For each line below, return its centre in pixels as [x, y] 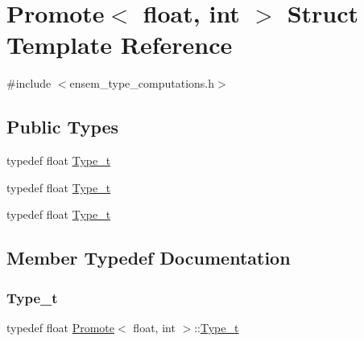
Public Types [63, 127]
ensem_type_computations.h [142, 83]
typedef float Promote [61, 327]
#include [29, 83]
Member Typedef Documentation [149, 258]
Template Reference [120, 45]
